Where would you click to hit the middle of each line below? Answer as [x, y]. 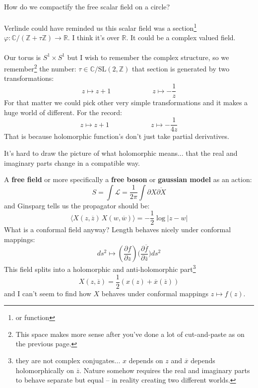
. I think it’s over [94, 37]
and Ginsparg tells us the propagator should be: [77, 205]
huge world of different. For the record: [63, 112]
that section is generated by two [181, 68]
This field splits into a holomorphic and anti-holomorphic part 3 [100, 268]
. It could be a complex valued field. [181, 37]
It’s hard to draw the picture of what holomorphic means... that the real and [121, 153]
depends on [146, 360]
